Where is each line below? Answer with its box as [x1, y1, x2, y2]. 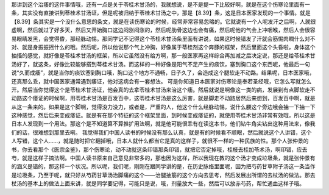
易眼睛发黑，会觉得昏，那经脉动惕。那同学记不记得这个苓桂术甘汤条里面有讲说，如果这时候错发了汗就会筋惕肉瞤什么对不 [11, 35, 316, 42]
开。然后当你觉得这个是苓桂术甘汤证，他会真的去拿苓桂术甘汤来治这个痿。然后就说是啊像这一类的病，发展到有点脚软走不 [11, 86, 316, 93]
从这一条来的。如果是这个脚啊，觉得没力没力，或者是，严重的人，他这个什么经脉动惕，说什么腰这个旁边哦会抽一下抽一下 [11, 103, 316, 110]
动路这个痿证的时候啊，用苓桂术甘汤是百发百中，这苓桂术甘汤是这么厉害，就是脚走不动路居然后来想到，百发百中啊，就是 [11, 94, 316, 102]
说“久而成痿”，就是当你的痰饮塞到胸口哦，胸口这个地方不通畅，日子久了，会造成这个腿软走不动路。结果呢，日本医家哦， [11, 69, 315, 76]
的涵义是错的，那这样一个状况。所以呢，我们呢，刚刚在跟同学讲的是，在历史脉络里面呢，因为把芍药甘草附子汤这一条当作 [11, 163, 316, 170]
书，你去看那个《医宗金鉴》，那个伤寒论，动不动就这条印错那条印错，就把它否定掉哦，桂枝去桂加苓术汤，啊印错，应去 [11, 146, 308, 153]
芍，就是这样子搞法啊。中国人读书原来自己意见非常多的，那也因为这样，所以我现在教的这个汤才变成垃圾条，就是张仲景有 [11, 154, 316, 161]
